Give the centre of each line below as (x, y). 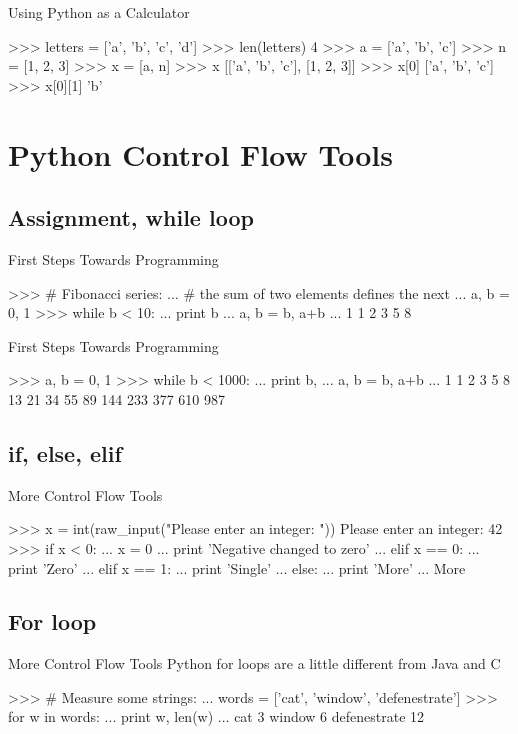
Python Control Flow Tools (200, 153)
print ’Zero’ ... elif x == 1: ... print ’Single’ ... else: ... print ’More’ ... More (237, 567)
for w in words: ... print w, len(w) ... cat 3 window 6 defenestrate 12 (216, 716)
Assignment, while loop (131, 217)
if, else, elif (65, 452)
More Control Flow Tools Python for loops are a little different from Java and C (254, 663)
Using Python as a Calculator (99, 12)
